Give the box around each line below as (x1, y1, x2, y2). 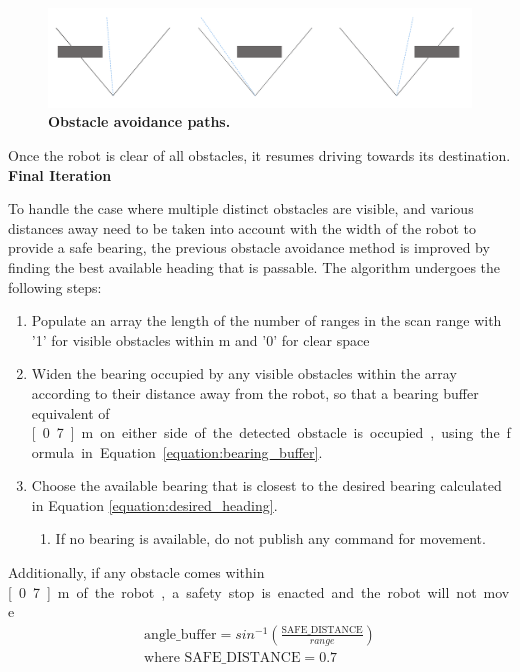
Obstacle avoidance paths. (48, 111, 231, 132)
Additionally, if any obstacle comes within (8, 562, 265, 583)
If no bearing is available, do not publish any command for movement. (55, 528, 486, 549)
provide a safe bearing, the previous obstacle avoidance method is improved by (8, 237, 490, 258)
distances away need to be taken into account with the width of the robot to (8, 217, 477, 238)
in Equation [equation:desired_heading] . (31, 494, 278, 515)
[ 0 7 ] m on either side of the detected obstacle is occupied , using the (31, 422, 500, 443)
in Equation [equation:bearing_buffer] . (81, 441, 323, 462)
